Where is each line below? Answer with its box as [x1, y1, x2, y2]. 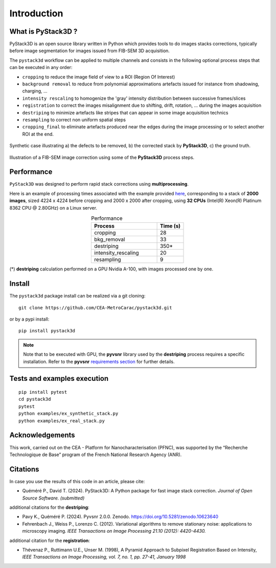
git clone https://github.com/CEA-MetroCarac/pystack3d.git [18, 305, 172, 310]
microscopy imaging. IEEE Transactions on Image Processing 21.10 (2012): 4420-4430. [22, 528, 206, 534]
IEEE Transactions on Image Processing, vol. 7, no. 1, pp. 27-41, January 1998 [22, 554, 186, 560]
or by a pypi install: [9, 316, 50, 322]
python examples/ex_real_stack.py [18, 418, 105, 424]
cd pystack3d [18, 396, 51, 402]
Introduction [9, 8, 63, 19]
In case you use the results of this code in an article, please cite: [9, 478, 145, 484]
